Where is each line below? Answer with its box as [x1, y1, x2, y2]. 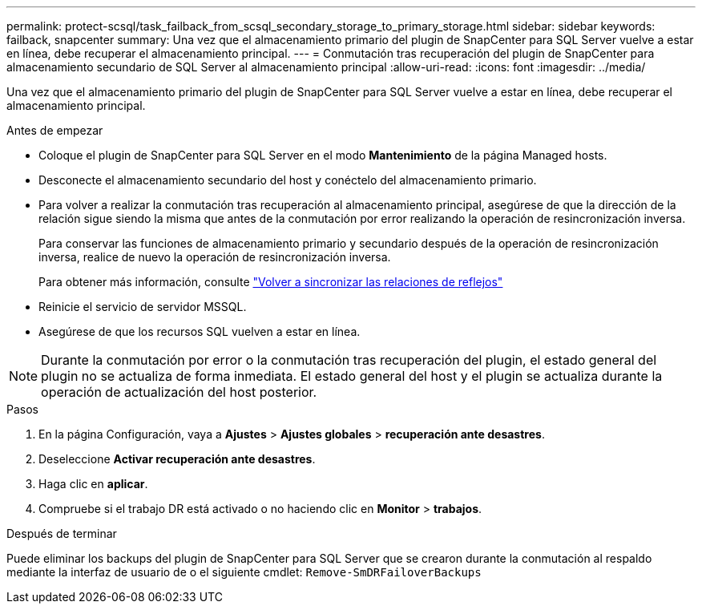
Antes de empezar [6, 123, 103, 137]
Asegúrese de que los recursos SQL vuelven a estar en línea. [38, 325, 361, 338]
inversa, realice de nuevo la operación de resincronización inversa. [38, 250, 391, 264]
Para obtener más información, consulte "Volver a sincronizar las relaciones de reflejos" [38, 275, 503, 289]
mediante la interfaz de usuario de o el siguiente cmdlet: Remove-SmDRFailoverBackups [6, 565, 482, 579]
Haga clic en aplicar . [38, 477, 148, 491]
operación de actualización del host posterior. [41, 384, 317, 400]
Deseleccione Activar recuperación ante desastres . [38, 452, 316, 466]
